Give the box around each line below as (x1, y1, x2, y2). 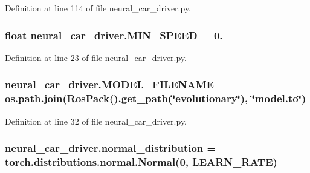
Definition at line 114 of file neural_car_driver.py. (5, 2, 192, 14)
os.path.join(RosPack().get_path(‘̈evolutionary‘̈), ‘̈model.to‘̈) (5, 91, 306, 106)
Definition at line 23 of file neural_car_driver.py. (5, 51, 187, 64)
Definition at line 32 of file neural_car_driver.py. (5, 114, 187, 127)
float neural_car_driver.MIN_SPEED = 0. (5, 27, 223, 42)
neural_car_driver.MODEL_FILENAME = (5, 77, 227, 92)
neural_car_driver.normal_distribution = (5, 140, 216, 155)
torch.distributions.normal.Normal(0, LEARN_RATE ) (5, 154, 277, 169)
